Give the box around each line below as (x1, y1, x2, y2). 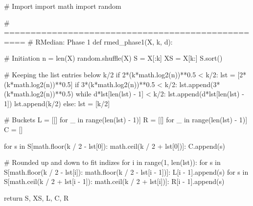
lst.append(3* (179, 79, 220, 89)
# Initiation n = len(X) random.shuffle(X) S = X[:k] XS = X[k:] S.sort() (4, 53, 223, 63)
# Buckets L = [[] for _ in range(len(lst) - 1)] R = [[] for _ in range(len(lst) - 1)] (4, 114, 248, 125)
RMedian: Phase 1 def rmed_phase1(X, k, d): (35, 36, 173, 46)
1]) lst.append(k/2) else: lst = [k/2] (4, 98, 110, 108)
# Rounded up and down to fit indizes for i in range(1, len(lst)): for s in (4, 157, 221, 167)
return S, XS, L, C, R (4, 192, 69, 203)
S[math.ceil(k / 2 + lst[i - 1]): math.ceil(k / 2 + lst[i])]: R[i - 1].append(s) (4, 176, 225, 186)
